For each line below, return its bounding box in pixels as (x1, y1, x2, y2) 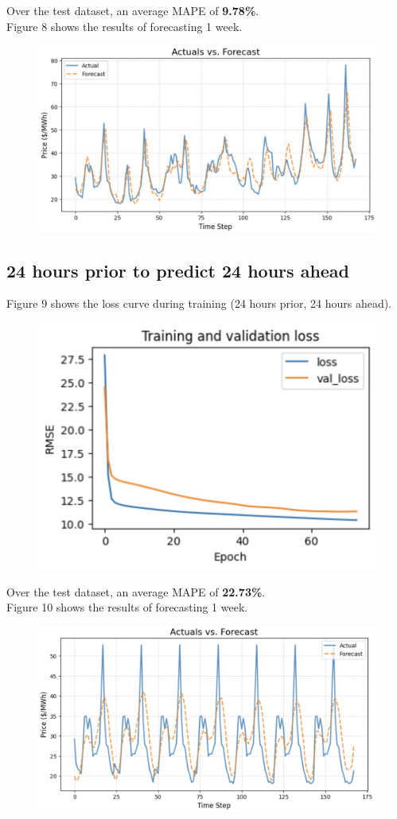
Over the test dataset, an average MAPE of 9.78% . (6, 2, 259, 18)
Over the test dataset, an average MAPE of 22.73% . (6, 583, 266, 600)
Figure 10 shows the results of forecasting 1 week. (6, 599, 248, 615)
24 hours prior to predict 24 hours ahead (6, 258, 350, 282)
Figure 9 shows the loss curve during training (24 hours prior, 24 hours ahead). (6, 295, 392, 312)
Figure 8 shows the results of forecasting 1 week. (6, 17, 243, 34)
